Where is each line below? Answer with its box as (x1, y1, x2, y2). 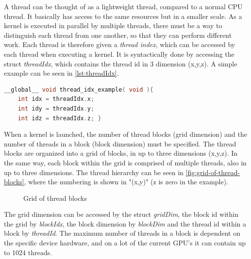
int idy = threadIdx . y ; (17, 105, 95, 112)
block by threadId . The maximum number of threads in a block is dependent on (4, 228, 240, 238)
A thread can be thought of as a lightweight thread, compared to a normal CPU (4, 1, 243, 11)
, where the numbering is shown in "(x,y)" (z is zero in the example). (24, 177, 228, 187)
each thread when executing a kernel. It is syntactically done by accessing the (4, 49, 234, 59)
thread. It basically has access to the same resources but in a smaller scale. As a (4, 11, 242, 21)
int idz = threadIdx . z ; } (17, 114, 101, 122)
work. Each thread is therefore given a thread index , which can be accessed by (4, 39, 235, 49)
